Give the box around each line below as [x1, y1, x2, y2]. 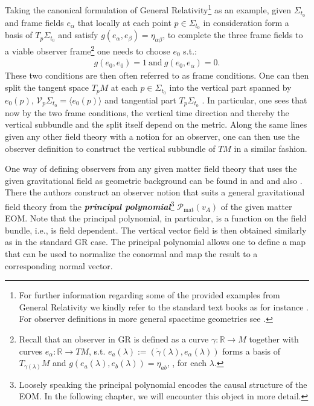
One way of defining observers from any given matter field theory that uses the [5, 162, 297, 175]
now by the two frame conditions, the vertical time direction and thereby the [5, 106, 289, 119]
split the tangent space [5, 81, 89, 94]
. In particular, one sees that [202, 93, 307, 106]
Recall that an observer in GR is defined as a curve [19, 332, 209, 345]
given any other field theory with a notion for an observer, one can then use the [5, 129, 300, 142]
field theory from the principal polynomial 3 [5, 198, 175, 212]
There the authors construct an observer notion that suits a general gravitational [5, 186, 305, 198]
